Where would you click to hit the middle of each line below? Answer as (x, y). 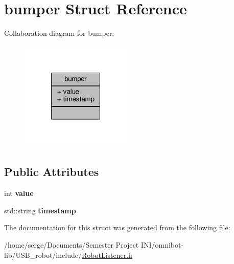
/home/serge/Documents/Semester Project (72, 245)
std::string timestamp (40, 210)
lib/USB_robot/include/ (43, 255)
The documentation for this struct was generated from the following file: (117, 227)
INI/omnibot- (162, 245)
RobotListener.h (107, 255)
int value (19, 193)
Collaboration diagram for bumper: (59, 33)
